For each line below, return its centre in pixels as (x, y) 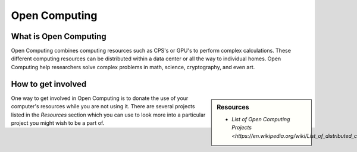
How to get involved (49, 84)
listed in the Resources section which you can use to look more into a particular (108, 115)
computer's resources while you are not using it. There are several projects (103, 106)
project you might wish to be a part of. (58, 123)
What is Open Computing (59, 36)
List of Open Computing (261, 119)
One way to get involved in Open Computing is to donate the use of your (100, 98)
